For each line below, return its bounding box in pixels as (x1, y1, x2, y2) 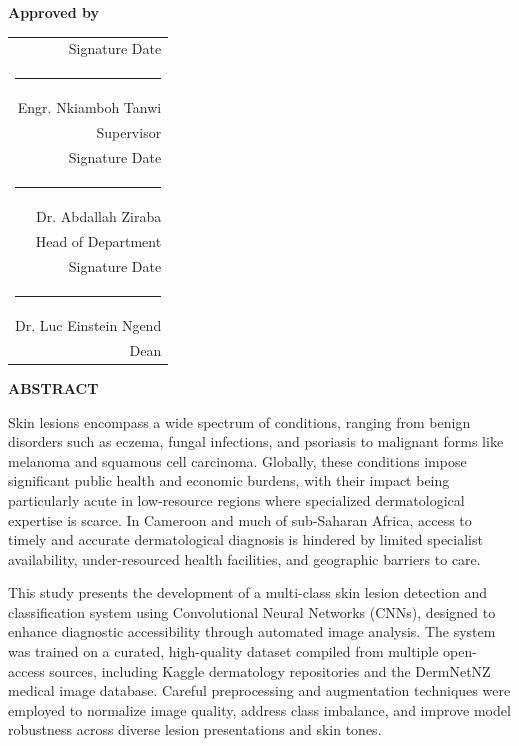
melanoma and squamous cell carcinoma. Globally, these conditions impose (8, 450, 467, 471)
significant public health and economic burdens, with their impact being (8, 470, 450, 491)
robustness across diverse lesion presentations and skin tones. (8, 719, 382, 740)
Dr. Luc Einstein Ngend (15, 315, 162, 335)
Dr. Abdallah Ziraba (36, 206, 162, 227)
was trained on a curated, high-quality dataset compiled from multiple (8, 641, 439, 662)
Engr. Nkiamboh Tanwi (17, 97, 162, 118)
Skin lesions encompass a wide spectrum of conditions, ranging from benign (8, 411, 471, 432)
